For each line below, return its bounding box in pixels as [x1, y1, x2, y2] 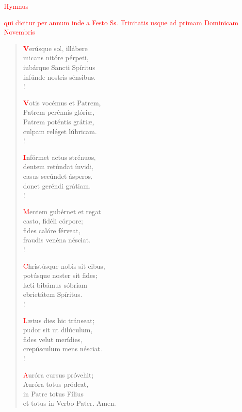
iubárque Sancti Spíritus [23, 62, 96, 72]
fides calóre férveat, [23, 225, 81, 235]
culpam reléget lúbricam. [23, 126, 97, 136]
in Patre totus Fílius [23, 388, 84, 398]
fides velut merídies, [23, 334, 82, 344]
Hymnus [4, 1, 29, 11]
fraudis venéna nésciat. [23, 235, 91, 245]
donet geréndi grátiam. [23, 180, 91, 190]
